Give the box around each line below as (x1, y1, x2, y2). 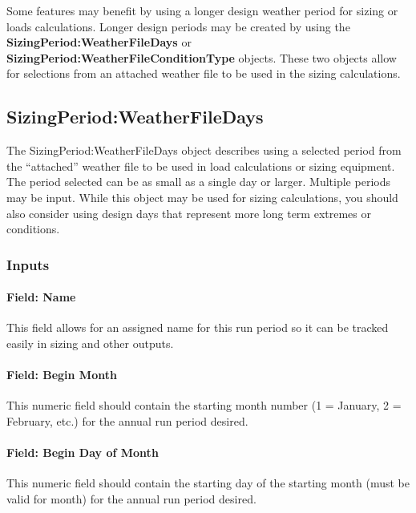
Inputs (6, 254, 50, 274)
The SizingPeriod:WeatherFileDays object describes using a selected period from (6, 142, 402, 159)
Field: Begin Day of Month (6, 444, 159, 461)
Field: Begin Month (6, 366, 117, 383)
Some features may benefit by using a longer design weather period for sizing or (6, 2, 398, 18)
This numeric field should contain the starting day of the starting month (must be (6, 475, 410, 491)
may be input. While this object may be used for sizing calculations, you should (6, 188, 398, 205)
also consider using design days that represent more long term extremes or (6, 204, 371, 221)
